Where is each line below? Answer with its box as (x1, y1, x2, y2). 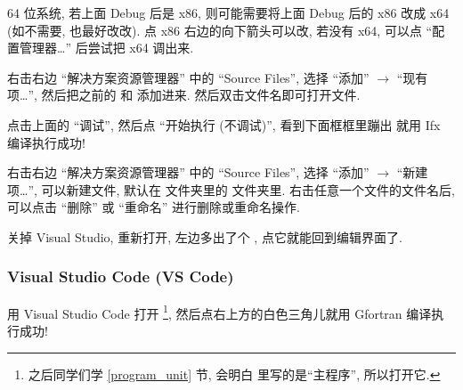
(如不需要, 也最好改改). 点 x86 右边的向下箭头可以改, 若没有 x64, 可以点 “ (7, 20, 433, 39)
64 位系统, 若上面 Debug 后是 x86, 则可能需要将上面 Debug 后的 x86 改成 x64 (7, 4, 450, 21)
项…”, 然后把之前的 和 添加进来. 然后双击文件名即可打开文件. (7, 85, 361, 104)
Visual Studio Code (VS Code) (7, 265, 234, 288)
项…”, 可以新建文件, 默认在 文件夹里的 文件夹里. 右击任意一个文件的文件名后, (7, 180, 455, 199)
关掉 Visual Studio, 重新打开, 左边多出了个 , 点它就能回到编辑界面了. (7, 227, 402, 246)
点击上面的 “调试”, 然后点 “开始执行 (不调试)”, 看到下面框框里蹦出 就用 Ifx (7, 115, 441, 134)
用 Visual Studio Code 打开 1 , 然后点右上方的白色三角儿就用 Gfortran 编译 (7, 301, 432, 322)
